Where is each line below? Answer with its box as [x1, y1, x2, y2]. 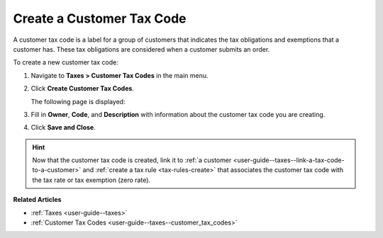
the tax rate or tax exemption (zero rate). [32, 176, 151, 184]
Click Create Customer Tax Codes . [30, 84, 135, 93]
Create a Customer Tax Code [13, 11, 187, 26]
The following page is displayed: [30, 97, 126, 106]
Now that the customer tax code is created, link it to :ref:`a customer [32, 156, 232, 164]
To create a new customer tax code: [13, 58, 118, 67]
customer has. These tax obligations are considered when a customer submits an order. [13, 45, 270, 53]
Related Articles [13, 195, 62, 204]
